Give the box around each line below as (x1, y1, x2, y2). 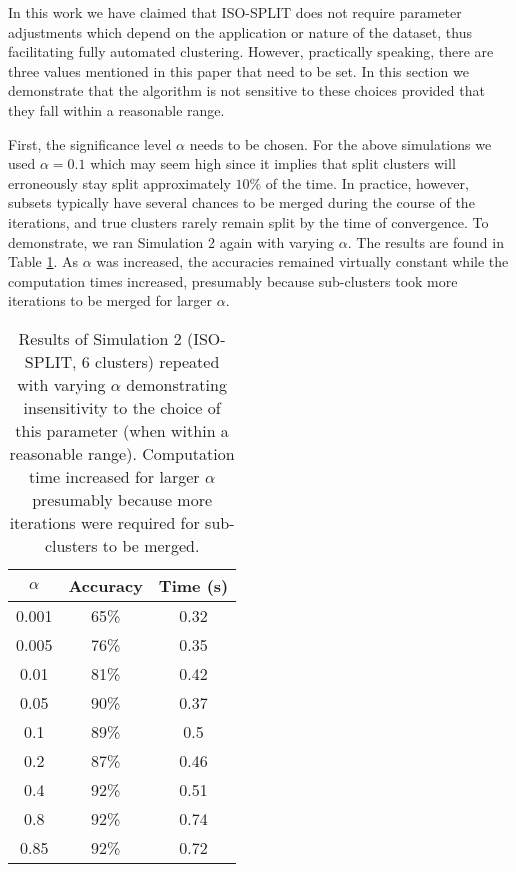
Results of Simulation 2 (18, 326, 182, 350)
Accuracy (68, 573, 143, 597)
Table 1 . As (8, 251, 79, 272)
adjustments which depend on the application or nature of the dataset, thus (8, 21, 472, 42)
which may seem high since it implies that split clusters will (90, 153, 456, 174)
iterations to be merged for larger (8, 290, 213, 311)
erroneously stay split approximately (8, 172, 231, 193)
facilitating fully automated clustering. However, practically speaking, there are (8, 41, 494, 62)
